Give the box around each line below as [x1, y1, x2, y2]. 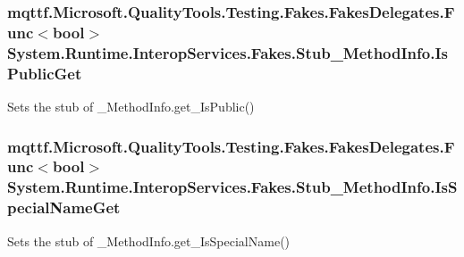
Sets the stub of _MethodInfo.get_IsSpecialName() [7, 231, 291, 250]
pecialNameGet [7, 196, 121, 219]
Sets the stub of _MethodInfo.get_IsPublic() [7, 96, 255, 115]
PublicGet [7, 62, 82, 84]
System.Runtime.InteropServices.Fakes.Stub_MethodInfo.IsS [7, 176, 458, 198]
